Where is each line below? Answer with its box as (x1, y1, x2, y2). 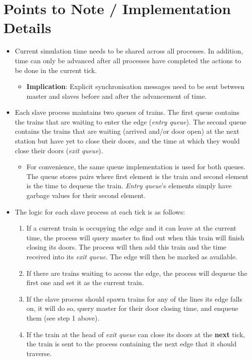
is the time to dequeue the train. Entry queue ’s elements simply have (26, 180, 232, 191)
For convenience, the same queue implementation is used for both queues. (26, 162, 246, 172)
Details (3, 18, 52, 37)
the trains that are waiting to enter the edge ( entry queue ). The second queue (15, 116, 247, 126)
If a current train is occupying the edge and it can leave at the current (26, 223, 236, 233)
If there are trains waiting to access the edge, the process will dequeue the (26, 268, 248, 278)
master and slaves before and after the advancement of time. (26, 90, 207, 101)
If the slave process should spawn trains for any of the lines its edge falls (26, 293, 242, 304)
